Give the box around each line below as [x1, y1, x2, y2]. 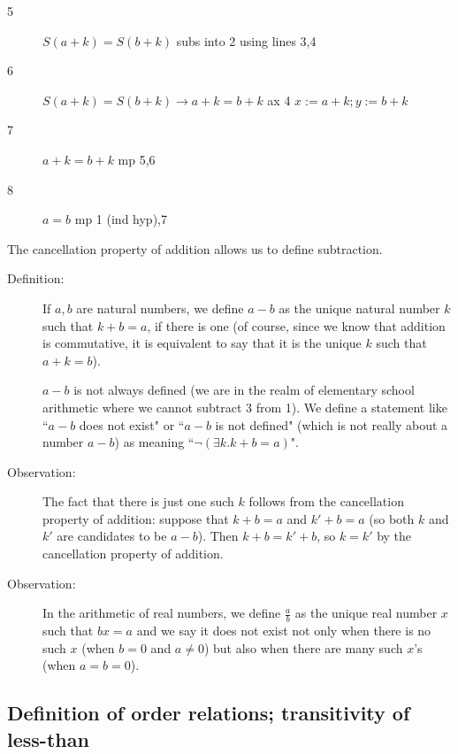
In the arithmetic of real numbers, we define [42, 604, 281, 622]
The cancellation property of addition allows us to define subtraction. [7, 239, 383, 258]
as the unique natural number [279, 298, 440, 317]
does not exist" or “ [79, 415, 185, 434]
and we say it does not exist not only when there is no [136, 621, 431, 640]
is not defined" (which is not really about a [215, 415, 448, 434]
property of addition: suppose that [42, 509, 229, 527]
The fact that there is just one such [42, 492, 234, 511]
